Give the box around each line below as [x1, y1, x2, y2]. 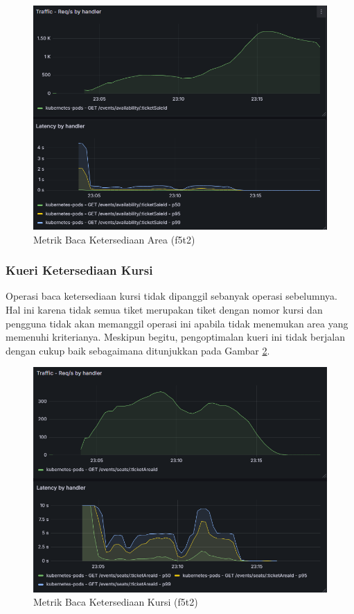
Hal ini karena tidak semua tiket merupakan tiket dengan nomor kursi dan [6, 302, 323, 317]
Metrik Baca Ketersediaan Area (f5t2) [33, 232, 195, 246]
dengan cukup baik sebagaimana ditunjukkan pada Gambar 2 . [6, 343, 270, 357]
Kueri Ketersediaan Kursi [6, 262, 153, 279]
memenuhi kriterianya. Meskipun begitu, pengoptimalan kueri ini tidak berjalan [6, 330, 345, 344]
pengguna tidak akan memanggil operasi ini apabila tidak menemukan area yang [6, 316, 348, 330]
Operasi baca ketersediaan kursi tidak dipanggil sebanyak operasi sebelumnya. [6, 289, 337, 303]
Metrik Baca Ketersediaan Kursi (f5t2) [33, 595, 198, 609]
